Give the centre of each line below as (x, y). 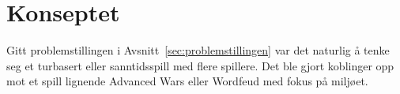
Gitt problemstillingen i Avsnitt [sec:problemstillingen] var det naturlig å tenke (198, 50)
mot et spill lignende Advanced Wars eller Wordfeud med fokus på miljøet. (187, 81)
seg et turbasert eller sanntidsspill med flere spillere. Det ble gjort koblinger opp (200, 65)
